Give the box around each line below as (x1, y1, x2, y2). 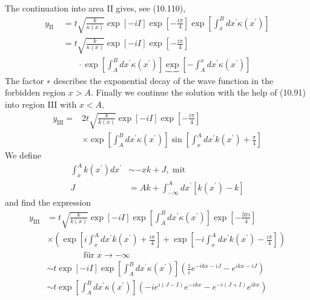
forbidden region (5, 86, 66, 99)
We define (5, 149, 41, 161)
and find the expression (5, 196, 91, 209)
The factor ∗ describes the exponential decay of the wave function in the (5, 74, 274, 86)
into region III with (5, 97, 77, 110)
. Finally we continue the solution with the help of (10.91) (90, 86, 306, 99)
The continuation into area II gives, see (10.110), (5, 2, 186, 14)
